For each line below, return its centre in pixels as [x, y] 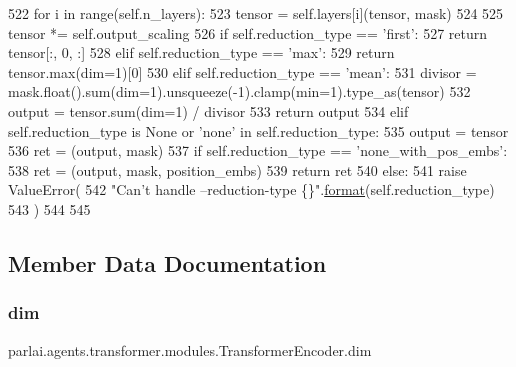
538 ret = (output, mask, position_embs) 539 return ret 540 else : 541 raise [237, 169]
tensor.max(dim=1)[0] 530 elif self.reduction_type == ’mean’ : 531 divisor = [242, 71]
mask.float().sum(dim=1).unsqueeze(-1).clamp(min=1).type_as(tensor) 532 [239, 91]
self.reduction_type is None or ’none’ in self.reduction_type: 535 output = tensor [258, 130]
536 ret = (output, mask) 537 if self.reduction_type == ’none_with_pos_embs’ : [258, 150]
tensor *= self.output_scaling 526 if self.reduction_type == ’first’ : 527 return [248, 32]
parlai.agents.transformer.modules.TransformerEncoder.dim [190, 349]
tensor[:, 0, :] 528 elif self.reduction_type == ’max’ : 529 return [201, 52]
